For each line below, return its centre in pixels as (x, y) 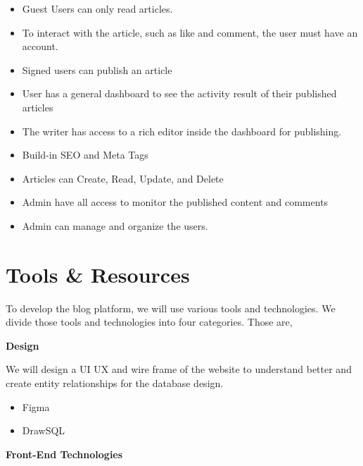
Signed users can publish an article (97, 69)
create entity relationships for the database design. (115, 383)
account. (40, 46)
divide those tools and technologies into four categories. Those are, (149, 322)
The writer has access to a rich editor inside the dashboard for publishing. (182, 131)
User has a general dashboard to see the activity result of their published (179, 93)
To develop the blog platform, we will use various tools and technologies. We (171, 308)
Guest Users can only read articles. (97, 8)
